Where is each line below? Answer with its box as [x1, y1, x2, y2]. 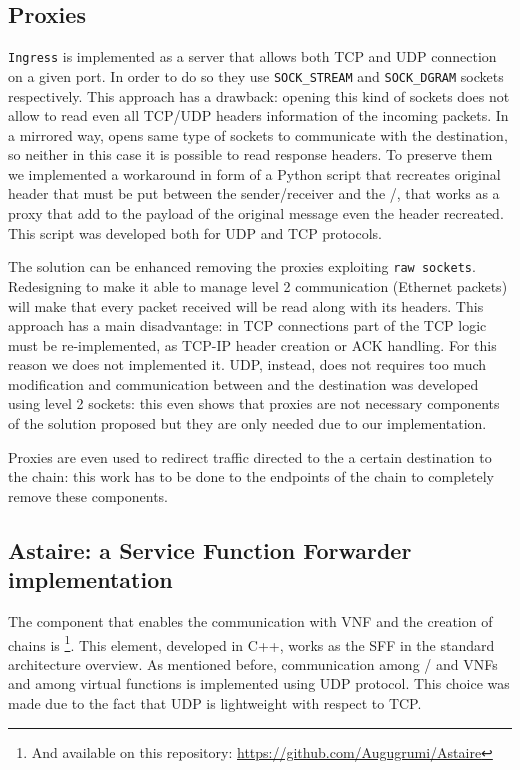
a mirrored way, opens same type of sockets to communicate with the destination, [8, 124, 508, 145]
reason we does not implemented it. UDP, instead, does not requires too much [8, 354, 487, 375]
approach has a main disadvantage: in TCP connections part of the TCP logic [8, 315, 487, 336]
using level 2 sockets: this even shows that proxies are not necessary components [8, 393, 500, 414]
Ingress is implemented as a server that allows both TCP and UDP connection [8, 46, 497, 67]
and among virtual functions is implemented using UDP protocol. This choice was [8, 673, 510, 694]
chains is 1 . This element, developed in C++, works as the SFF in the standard [8, 631, 495, 655]
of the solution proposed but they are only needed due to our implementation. [8, 413, 487, 434]
